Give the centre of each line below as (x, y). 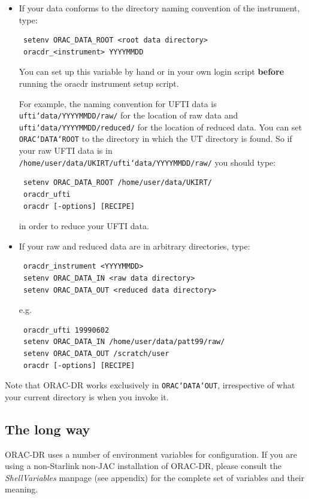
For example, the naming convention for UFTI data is (118, 103)
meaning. (22, 489)
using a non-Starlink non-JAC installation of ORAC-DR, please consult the (143, 466)
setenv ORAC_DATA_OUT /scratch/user (96, 353)
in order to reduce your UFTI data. (84, 226)
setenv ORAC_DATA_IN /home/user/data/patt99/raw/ (124, 342)
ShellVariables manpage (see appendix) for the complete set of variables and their (155, 477)
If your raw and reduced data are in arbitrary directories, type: (134, 246)
